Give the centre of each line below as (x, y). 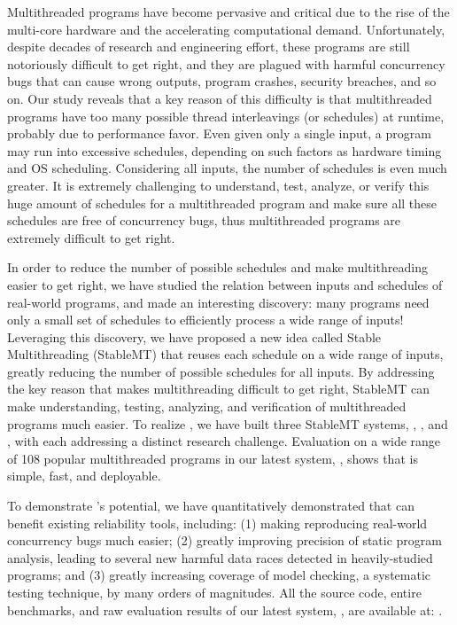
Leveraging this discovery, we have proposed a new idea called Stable (194, 336)
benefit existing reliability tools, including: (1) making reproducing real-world (217, 523)
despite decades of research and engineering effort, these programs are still (209, 47)
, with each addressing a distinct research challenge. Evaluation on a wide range (224, 441)
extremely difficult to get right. (91, 237)
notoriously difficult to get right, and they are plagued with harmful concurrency (226, 63)
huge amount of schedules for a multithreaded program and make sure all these (222, 203)
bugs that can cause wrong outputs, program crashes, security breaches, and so (222, 81)
